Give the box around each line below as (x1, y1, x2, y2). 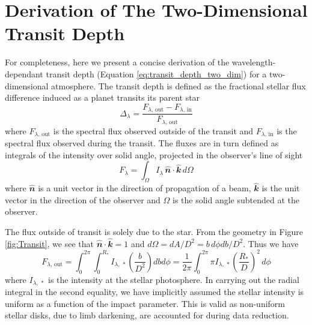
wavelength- (231, 56, 276, 68)
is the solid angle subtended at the (172, 193, 299, 206)
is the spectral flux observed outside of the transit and (53, 124, 254, 137)
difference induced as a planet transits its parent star (5, 91, 200, 104)
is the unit (262, 182, 300, 194)
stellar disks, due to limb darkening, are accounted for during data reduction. (5, 309, 289, 321)
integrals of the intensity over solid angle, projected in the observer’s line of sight (5, 148, 303, 161)
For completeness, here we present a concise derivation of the (5, 56, 230, 68)
